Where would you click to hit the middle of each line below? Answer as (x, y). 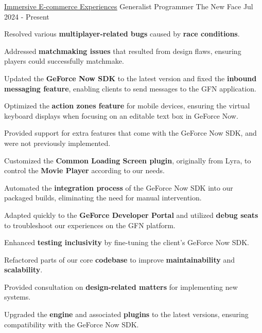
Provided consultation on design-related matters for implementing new (121, 286)
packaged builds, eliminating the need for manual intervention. (103, 198)
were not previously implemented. (57, 143)
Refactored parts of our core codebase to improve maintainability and (119, 259)
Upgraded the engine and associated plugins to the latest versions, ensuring (126, 314)
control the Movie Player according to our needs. (84, 170)
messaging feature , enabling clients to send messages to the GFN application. (130, 88)
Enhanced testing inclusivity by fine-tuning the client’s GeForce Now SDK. (127, 242)
